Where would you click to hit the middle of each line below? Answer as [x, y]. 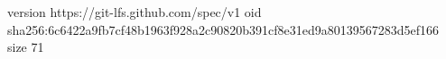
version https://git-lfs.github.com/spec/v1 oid [135, 12]
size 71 [26, 47]
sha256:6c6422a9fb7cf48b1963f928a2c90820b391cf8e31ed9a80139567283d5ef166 [223, 29]
